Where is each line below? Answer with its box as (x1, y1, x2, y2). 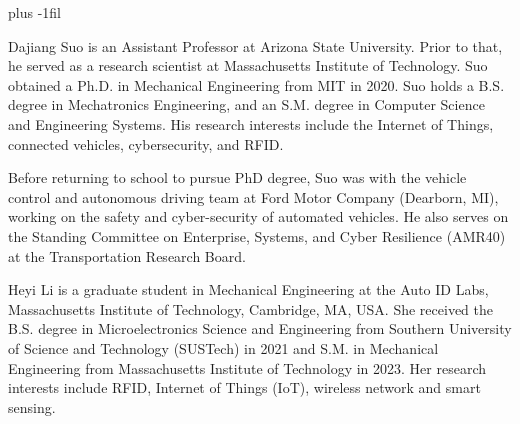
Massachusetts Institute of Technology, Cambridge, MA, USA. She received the (8, 298, 493, 319)
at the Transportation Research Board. (8, 245, 246, 266)
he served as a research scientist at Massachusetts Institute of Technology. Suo (8, 55, 488, 76)
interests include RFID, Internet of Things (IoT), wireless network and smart (8, 377, 481, 398)
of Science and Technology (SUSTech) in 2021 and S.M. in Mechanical (8, 337, 439, 358)
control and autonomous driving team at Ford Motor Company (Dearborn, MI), (8, 186, 499, 207)
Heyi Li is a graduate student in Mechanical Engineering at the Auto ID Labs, (8, 279, 489, 300)
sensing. (8, 396, 56, 417)
